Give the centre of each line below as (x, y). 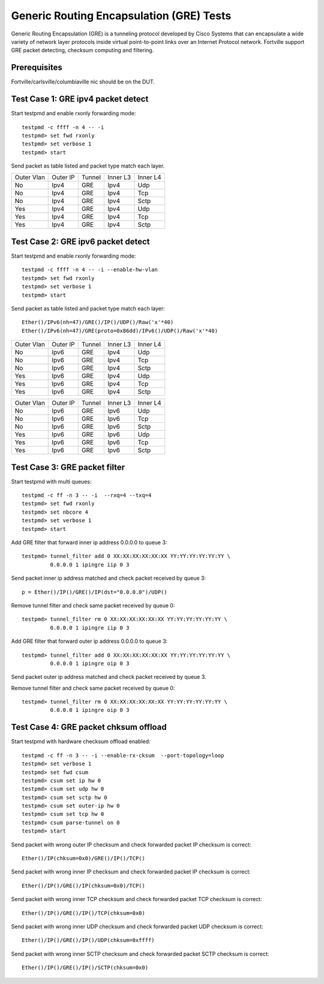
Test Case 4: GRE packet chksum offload (89, 727)
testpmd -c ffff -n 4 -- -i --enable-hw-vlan (90, 270)
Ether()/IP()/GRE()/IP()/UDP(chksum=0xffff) (88, 940)
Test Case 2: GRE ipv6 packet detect (80, 241)
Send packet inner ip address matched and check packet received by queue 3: (109, 578)
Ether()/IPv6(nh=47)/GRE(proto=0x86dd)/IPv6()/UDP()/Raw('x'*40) (120, 331)
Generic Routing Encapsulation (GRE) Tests (121, 16)
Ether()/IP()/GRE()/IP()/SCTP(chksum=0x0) (85, 968)
